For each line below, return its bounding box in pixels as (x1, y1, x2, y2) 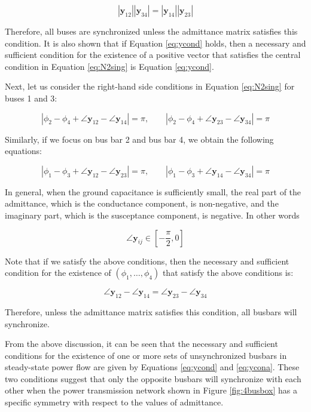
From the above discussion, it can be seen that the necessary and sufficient (5, 337, 278, 350)
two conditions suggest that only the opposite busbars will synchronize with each (5, 372, 301, 385)
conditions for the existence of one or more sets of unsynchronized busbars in (5, 349, 287, 361)
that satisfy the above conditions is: (162, 266, 294, 279)
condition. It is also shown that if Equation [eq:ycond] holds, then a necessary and (5, 36, 306, 49)
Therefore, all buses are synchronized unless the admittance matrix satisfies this (5, 25, 298, 37)
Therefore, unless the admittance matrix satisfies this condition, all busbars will (5, 305, 297, 318)
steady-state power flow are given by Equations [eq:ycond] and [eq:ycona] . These (5, 361, 300, 373)
